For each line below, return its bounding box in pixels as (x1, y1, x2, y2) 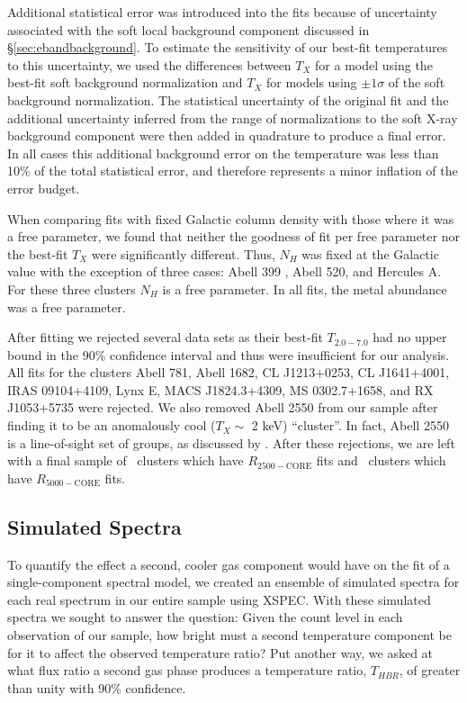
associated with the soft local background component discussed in (7, 20, 370, 39)
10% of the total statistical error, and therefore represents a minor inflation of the (7, 161, 458, 180)
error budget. (7, 178, 80, 197)
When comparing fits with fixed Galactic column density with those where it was (7, 209, 454, 228)
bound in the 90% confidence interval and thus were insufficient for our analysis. (7, 345, 450, 364)
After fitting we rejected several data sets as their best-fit (7, 328, 323, 347)
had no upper (373, 328, 447, 347)
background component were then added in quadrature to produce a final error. (7, 126, 446, 145)
